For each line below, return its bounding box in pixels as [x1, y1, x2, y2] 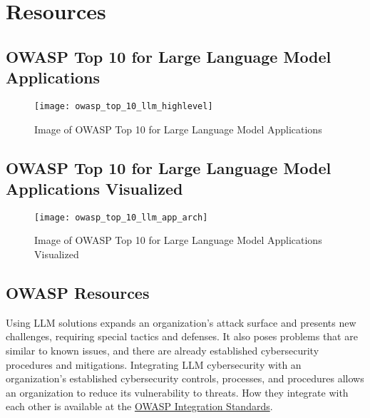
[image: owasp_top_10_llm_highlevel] [34, 101, 213, 111]
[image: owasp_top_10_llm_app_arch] [34, 212, 208, 223]
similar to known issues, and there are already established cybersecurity [6, 343, 319, 358]
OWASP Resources [6, 282, 150, 304]
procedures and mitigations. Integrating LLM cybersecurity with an [6, 357, 302, 372]
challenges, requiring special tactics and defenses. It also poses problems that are [6, 329, 358, 344]
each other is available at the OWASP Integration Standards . [6, 399, 273, 414]
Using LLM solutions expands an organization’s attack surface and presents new [6, 315, 356, 330]
